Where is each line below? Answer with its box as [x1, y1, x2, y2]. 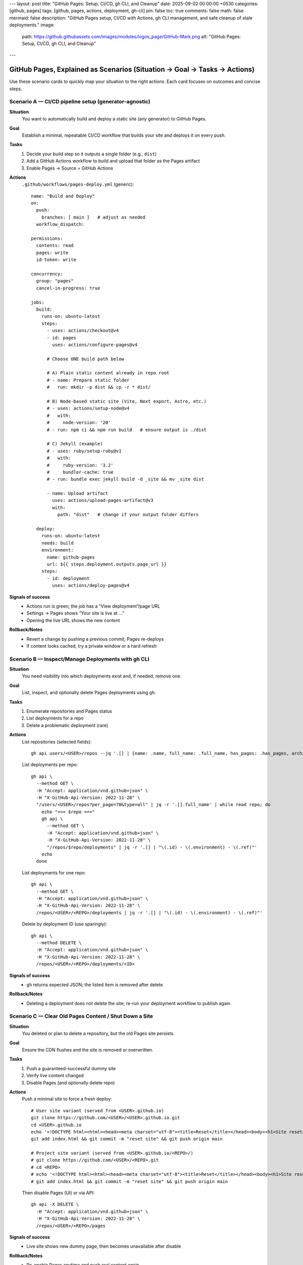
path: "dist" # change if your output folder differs [57, 512, 199, 518]
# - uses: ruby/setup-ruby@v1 [46, 448, 122, 454]
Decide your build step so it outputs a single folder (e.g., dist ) [26, 151, 157, 157]
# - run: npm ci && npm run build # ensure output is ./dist [46, 427, 207, 433]
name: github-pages [46, 554, 95, 560]
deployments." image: [9, 22, 55, 28]
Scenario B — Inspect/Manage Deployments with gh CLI [9, 655, 149, 662]
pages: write [36, 249, 69, 256]
